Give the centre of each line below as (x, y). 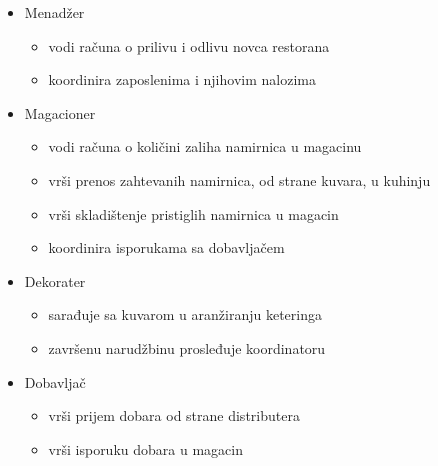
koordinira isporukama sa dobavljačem (166, 247)
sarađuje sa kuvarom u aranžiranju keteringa (185, 314)
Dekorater (55, 280)
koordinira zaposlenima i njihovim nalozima (182, 79)
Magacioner (60, 112)
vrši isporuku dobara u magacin (145, 448)
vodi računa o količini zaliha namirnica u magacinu (205, 146)
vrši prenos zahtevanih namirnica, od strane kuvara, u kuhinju (239, 179)
